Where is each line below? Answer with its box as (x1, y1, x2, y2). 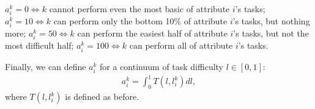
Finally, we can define (5, 60, 86, 72)
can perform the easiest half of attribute (77, 27, 228, 40)
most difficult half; (5, 39, 74, 52)
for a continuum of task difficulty (100, 60, 224, 72)
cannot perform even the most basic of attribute (49, 2, 230, 15)
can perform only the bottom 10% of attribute (53, 15, 228, 27)
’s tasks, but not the (233, 27, 309, 40)
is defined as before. (65, 90, 139, 103)
